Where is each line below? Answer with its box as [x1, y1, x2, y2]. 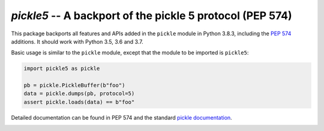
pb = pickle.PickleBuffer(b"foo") [23, 82, 125, 89]
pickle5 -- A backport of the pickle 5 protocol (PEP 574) [11, 9, 292, 22]
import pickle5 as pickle [23, 65, 100, 72]
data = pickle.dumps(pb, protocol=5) [23, 90, 135, 97]
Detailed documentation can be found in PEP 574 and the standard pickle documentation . [11, 114, 232, 121]
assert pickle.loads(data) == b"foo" [23, 99, 135, 105]
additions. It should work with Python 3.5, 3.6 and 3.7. [11, 38, 143, 45]
